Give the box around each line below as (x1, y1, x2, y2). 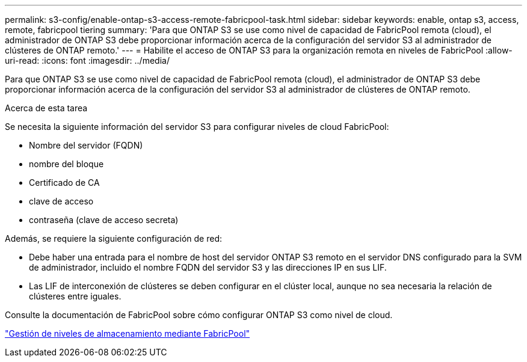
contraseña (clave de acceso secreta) (29, 215, 179, 225)
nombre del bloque (29, 159, 104, 169)
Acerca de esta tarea (5, 103, 88, 113)
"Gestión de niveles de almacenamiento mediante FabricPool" (5, 328, 250, 339)
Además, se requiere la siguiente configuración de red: (5, 233, 223, 244)
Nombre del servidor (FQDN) (29, 140, 143, 150)
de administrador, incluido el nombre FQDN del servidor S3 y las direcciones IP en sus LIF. (29, 262, 387, 272)
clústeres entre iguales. (29, 291, 122, 301)
